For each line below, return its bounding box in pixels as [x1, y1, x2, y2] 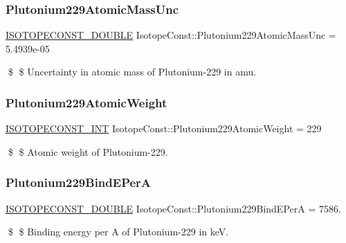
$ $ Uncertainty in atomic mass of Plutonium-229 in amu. [8, 64, 257, 79]
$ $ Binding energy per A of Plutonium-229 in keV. [8, 224, 229, 239]
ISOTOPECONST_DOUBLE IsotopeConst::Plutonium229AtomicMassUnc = [6, 28, 336, 42]
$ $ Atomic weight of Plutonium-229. [8, 144, 168, 159]
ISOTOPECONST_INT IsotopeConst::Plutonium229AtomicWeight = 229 [6, 121, 322, 136]
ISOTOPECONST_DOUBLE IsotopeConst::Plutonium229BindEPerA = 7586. [6, 201, 341, 215]
